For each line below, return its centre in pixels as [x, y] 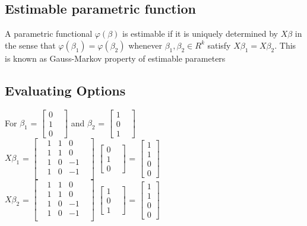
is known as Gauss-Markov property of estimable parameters [115, 58]
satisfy [219, 45]
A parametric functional [49, 34]
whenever [145, 45]
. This [285, 45]
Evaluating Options [65, 90]
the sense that [30, 45]
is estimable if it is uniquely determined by [200, 34]
